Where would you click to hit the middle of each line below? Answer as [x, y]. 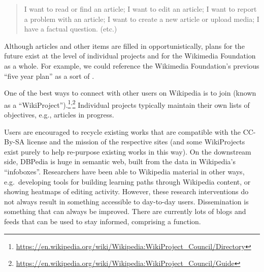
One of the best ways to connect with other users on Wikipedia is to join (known [130, 93]
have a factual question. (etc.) [71, 29]
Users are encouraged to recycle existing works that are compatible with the [122, 131]
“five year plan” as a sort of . [49, 75]
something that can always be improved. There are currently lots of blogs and [125, 211]
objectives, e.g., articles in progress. [59, 114]
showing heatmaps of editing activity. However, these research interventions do [126, 191]
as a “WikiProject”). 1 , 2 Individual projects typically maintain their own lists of [127, 104]
